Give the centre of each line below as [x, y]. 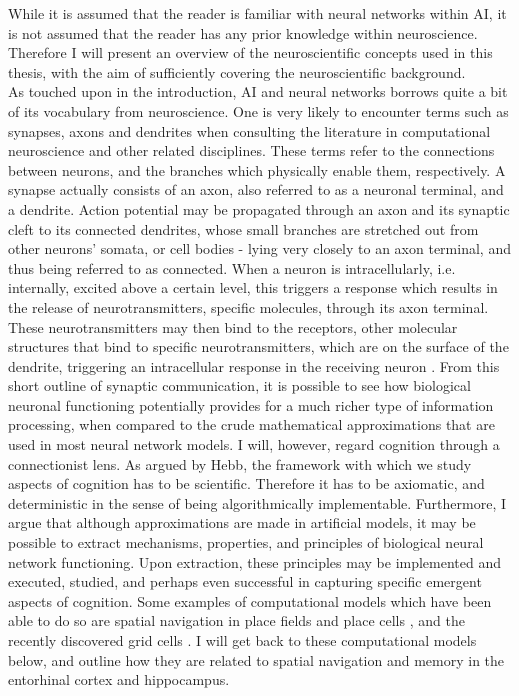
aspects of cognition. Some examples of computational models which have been [250, 600]
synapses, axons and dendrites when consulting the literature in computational [249, 130]
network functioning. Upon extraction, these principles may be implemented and [255, 561]
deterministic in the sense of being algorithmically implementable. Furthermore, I [257, 502]
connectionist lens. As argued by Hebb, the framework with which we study [240, 463]
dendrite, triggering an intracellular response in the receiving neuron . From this [254, 365]
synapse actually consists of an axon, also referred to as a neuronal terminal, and [256, 189]
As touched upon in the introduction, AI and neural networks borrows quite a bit [258, 91]
